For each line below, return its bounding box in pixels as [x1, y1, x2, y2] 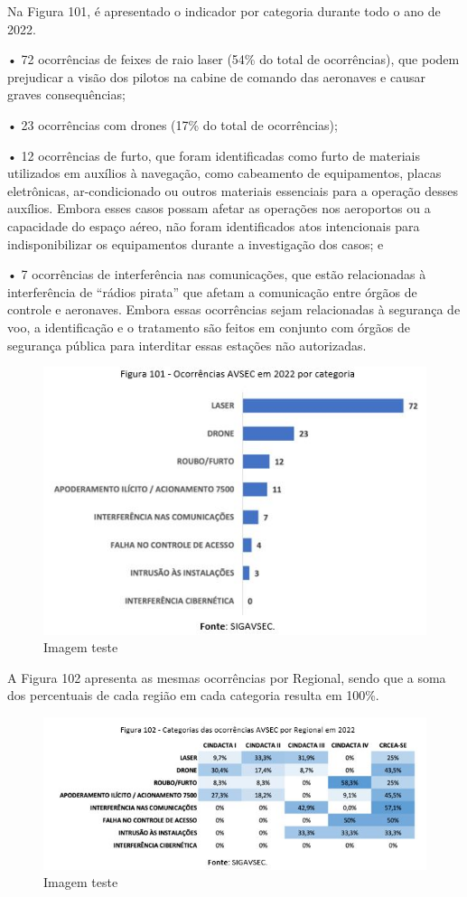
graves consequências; [7, 85, 126, 104]
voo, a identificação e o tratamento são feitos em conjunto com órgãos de [7, 317, 410, 336]
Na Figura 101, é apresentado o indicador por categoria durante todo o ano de [7, 2, 441, 20]
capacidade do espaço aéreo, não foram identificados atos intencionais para [7, 216, 420, 235]
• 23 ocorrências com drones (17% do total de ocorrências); [7, 115, 338, 134]
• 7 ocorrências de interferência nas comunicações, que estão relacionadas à [7, 265, 426, 284]
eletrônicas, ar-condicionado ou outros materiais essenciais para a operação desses [7, 181, 459, 200]
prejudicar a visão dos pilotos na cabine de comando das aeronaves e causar [7, 67, 425, 86]
